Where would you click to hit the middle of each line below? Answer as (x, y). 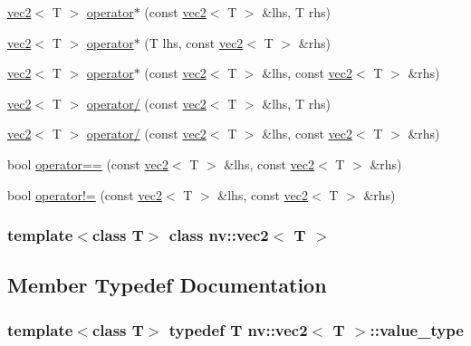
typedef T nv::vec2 (238, 329)
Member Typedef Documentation (167, 285)
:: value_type (417, 329)
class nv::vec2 (219, 235)
